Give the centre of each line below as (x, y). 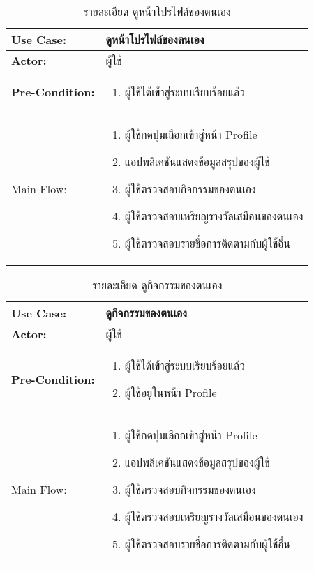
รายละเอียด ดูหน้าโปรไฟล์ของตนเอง (157, 12)
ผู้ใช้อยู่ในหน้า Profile (171, 392)
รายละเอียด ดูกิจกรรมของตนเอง (157, 285)
